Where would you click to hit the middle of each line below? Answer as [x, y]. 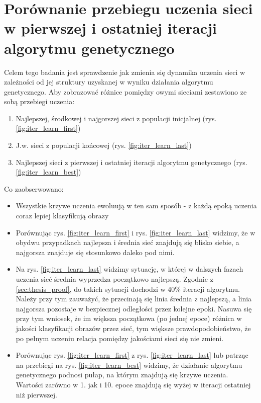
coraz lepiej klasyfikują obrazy [62, 216]
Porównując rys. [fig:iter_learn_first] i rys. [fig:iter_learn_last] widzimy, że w [136, 232]
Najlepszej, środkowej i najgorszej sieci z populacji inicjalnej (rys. [116, 118]
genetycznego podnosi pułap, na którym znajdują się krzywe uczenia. [122, 375]
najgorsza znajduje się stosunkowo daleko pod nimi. [95, 252]
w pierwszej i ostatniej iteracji [110, 28]
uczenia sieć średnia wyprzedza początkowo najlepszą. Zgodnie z [114, 279]
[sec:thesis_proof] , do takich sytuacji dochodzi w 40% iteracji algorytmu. [128, 289]
